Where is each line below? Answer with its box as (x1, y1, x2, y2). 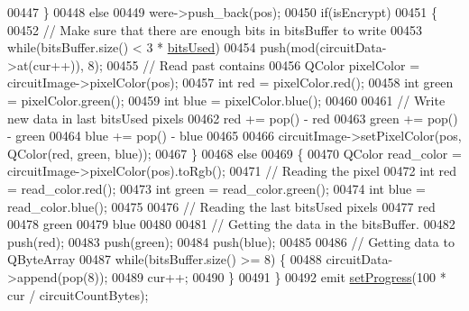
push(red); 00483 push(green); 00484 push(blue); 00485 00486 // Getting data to (7, 232, 455, 251)
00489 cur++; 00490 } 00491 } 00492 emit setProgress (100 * (111, 267, 446, 286)
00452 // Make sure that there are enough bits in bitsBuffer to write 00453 (7, 20, 422, 39)
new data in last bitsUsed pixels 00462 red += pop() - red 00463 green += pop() (7, 108, 458, 127)
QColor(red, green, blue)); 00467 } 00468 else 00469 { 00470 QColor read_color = (7, 143, 462, 162)
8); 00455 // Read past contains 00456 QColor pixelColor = (87, 55, 420, 74)
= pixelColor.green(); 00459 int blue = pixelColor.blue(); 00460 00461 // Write (7, 90, 446, 109)
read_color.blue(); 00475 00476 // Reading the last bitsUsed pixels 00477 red (7, 197, 436, 215)
